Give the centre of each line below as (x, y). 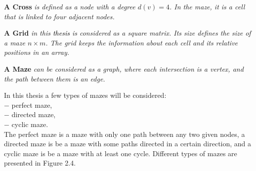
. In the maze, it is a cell (207, 6)
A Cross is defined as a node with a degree (70, 6)
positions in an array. (37, 52)
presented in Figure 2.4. (40, 163)
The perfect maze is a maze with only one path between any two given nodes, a (125, 134)
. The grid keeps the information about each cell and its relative (142, 42)
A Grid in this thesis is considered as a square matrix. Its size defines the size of (128, 33)
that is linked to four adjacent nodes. (59, 16)
